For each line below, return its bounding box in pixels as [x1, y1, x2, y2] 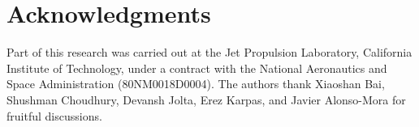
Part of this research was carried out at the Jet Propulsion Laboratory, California [6, 44, 413, 61]
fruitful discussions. [6, 107, 102, 124]
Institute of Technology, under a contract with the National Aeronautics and [6, 59, 387, 76]
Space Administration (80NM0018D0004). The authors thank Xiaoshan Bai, [6, 75, 385, 92]
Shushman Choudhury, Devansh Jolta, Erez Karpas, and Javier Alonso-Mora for [6, 91, 406, 108]
